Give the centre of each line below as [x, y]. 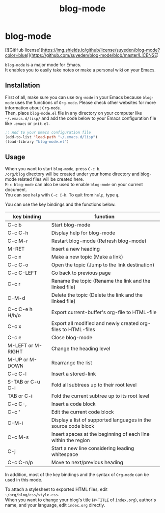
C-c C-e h [20, 309]
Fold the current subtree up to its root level [100, 396]
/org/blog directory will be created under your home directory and [72, 174]
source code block [73, 426]
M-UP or [18, 360]
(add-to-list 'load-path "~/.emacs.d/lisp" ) [51, 137]
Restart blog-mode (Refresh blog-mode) [99, 241]
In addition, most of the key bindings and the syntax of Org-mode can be [77, 475]
